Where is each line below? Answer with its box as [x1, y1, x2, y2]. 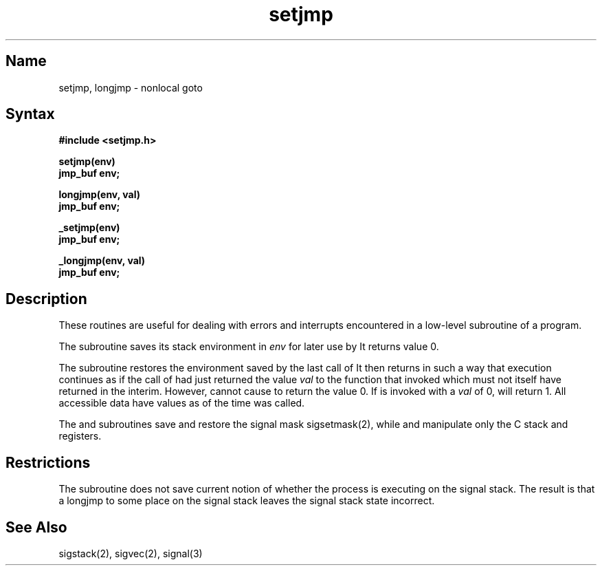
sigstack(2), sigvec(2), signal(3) [58, 547, 203, 559]
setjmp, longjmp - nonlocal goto [58, 81, 203, 94]
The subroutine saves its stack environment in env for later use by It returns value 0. [58, 341, 439, 353]
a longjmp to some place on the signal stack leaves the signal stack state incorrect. [58, 495, 435, 507]
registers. [58, 430, 102, 442]
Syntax [5, 105, 55, 123]
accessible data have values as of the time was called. [58, 397, 305, 409]
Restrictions [5, 453, 91, 471]
